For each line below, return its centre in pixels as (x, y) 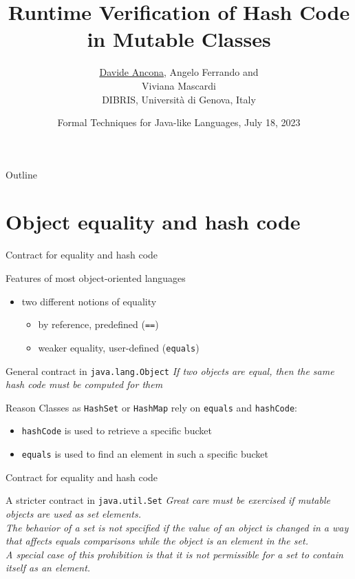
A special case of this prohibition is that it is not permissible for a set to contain (174, 554)
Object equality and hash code (153, 222)
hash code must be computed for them (84, 384)
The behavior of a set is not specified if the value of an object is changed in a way (177, 527)
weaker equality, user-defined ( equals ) (119, 347)
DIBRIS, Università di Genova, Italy (179, 99)
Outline (21, 174)
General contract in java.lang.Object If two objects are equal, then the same (170, 370)
